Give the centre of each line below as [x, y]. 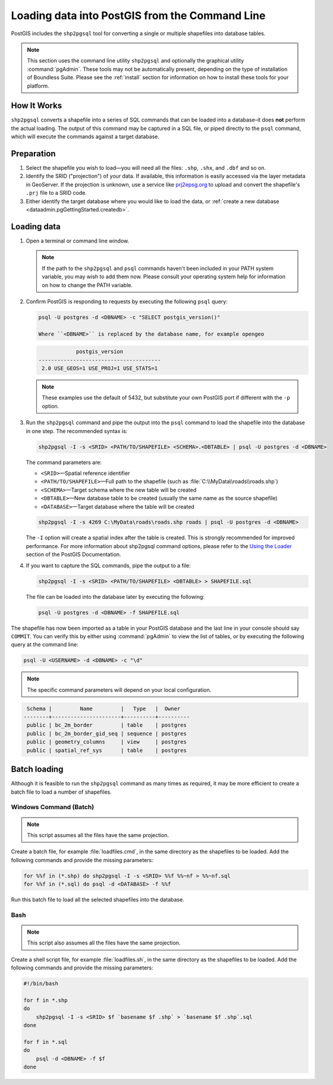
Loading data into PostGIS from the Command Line [138, 15]
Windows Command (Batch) [53, 807]
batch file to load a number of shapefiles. [62, 792]
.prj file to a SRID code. [56, 193]
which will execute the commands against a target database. [85, 136]
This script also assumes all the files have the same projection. [104, 943]
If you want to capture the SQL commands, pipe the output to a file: [108, 565]
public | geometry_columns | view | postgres [107, 742]
